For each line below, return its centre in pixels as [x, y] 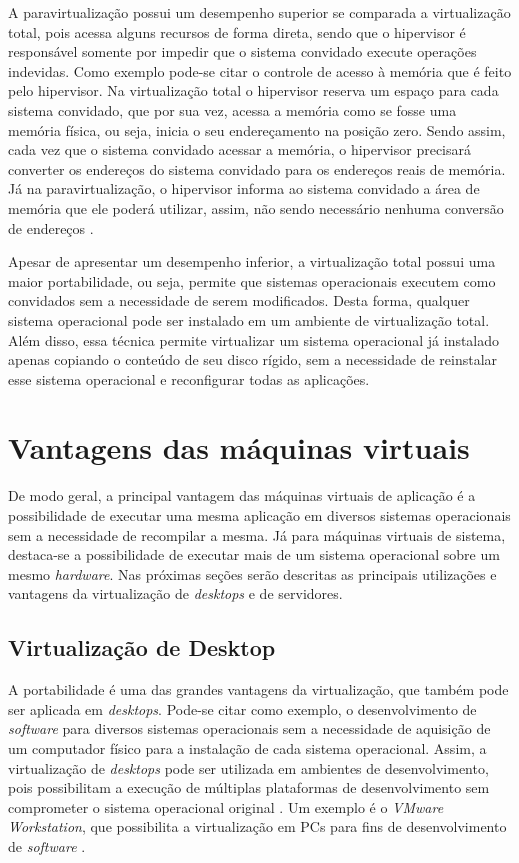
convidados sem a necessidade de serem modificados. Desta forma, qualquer [239, 300]
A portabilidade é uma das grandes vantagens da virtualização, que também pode [258, 689]
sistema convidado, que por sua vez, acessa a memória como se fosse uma [232, 109]
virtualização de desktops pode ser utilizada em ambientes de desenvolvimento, [248, 767]
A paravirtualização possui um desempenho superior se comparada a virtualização [259, 12]
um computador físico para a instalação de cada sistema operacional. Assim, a [247, 747]
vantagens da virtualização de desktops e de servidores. [175, 593]
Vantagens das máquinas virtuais [239, 447]
